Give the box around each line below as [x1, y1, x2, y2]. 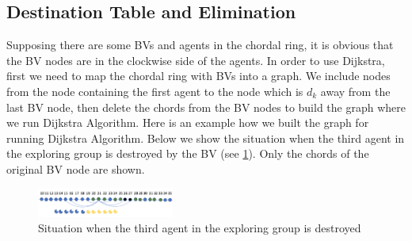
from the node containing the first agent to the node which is [6, 82, 303, 99]
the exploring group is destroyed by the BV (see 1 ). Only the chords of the [6, 145, 369, 162]
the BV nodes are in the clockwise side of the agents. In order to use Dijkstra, [6, 52, 385, 68]
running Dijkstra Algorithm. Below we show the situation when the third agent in [6, 129, 405, 146]
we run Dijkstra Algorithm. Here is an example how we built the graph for [6, 114, 369, 131]
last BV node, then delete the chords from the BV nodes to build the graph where [6, 98, 406, 115]
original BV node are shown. [6, 160, 145, 177]
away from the [320, 82, 391, 99]
